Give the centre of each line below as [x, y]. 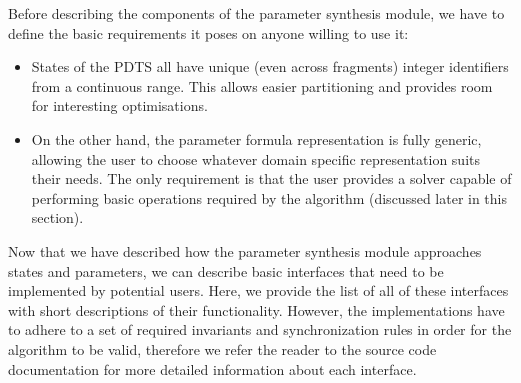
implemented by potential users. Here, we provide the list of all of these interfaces [258, 290]
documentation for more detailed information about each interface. [212, 368]
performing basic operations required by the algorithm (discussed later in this [269, 197]
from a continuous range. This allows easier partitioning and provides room [262, 85]
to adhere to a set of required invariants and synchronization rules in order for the [260, 329]
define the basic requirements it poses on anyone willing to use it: [208, 32]
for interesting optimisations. [119, 105]
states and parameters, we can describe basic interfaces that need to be [226, 270]
